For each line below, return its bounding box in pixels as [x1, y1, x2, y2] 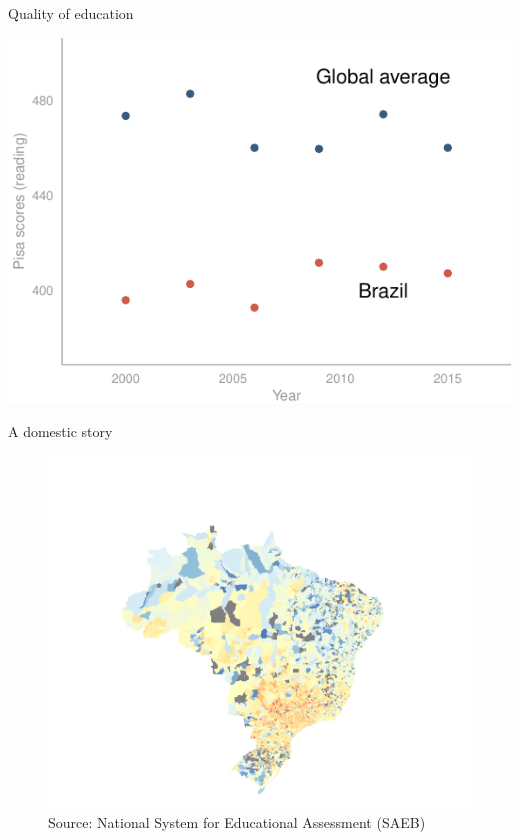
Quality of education [8, 3, 134, 23]
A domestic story [8, 420, 113, 441]
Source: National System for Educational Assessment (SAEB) [48, 812, 426, 833]
